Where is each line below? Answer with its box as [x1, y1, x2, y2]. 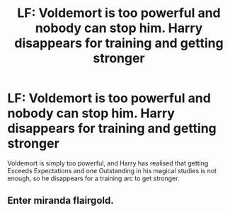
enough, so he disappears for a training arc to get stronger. [7, 174, 180, 182]
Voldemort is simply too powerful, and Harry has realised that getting [7, 158, 209, 168]
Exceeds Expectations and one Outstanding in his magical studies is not [7, 166, 217, 175]
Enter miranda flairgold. [7, 195, 115, 207]
